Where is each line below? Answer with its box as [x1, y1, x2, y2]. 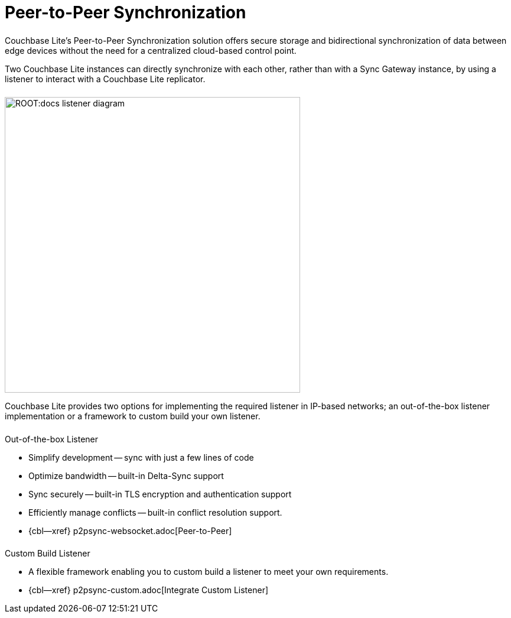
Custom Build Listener [5, 548, 90, 559]
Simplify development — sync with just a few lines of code [28, 452, 254, 462]
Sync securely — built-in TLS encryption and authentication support [28, 488, 292, 499]
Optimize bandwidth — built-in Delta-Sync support [28, 470, 224, 481]
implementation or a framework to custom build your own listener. [5, 410, 261, 421]
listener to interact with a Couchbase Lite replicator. [5, 73, 206, 84]
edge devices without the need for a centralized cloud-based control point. [5, 45, 297, 56]
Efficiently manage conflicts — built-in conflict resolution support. [28, 507, 282, 517]
